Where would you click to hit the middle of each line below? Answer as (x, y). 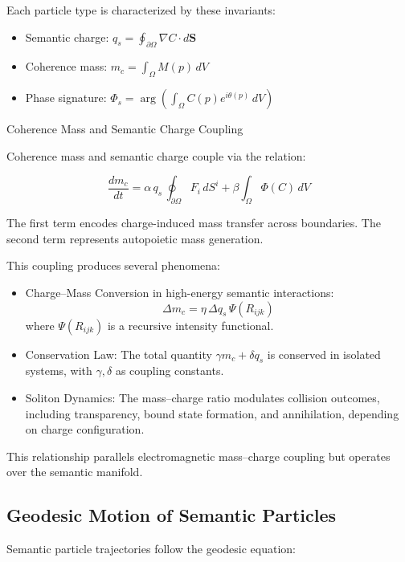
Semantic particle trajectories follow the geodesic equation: (151, 549)
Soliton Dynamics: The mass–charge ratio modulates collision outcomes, (202, 397)
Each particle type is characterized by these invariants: (141, 10)
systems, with (59, 371)
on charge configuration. (85, 429)
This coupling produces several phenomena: (113, 265)
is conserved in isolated (324, 354)
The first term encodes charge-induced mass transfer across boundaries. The (194, 223)
